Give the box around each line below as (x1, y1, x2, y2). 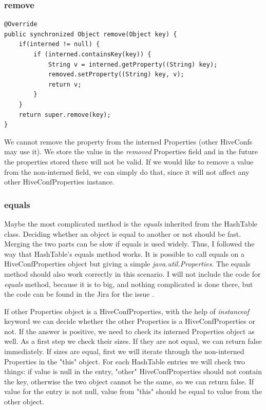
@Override (4, 20, 37, 28)
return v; (48, 80, 82, 88)
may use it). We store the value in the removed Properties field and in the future (4, 146, 258, 157)
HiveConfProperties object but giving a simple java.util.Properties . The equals (4, 258, 251, 269)
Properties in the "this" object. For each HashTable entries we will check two (4, 356, 245, 366)
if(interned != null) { (18, 40, 100, 48)
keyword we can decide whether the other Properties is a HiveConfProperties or (4, 316, 255, 326)
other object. (4, 396, 44, 407)
